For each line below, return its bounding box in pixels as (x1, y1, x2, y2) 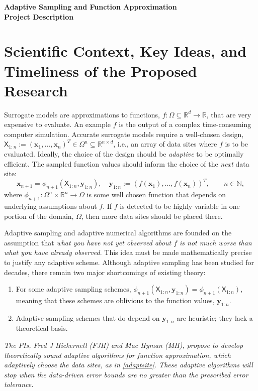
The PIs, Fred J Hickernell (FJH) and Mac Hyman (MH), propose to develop (4, 340, 243, 350)
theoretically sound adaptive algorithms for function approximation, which (4, 349, 231, 360)
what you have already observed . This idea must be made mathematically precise (4, 247, 252, 257)
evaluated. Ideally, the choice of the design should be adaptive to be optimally (4, 149, 244, 159)
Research (4, 80, 68, 100)
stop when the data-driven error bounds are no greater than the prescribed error (4, 369, 248, 379)
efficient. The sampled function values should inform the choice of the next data (4, 158, 249, 169)
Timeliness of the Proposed (4, 60, 197, 81)
